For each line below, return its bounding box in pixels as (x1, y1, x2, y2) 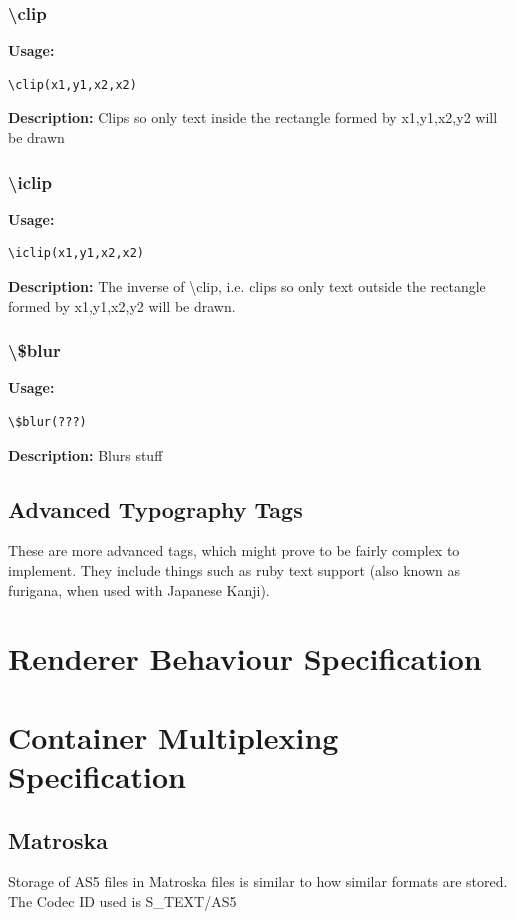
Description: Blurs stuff (8, 444, 163, 465)
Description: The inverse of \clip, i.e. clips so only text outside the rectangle (8, 276, 486, 296)
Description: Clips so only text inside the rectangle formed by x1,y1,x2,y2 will (8, 107, 498, 128)
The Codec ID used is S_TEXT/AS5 (8, 890, 237, 911)
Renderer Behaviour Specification (8, 638, 482, 679)
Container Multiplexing (8, 716, 339, 757)
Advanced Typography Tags (8, 493, 303, 524)
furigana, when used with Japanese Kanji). (8, 579, 270, 600)
